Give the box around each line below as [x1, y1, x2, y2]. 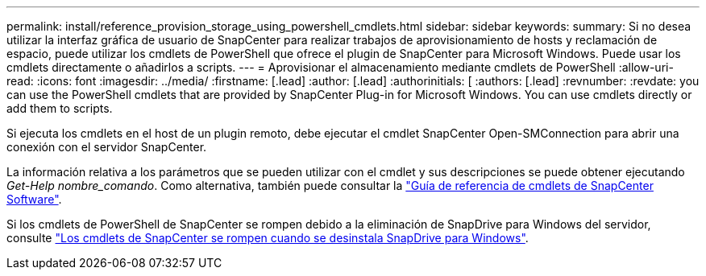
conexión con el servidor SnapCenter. [6, 140, 207, 154]
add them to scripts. [6, 101, 113, 115]
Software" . [6, 192, 62, 206]
